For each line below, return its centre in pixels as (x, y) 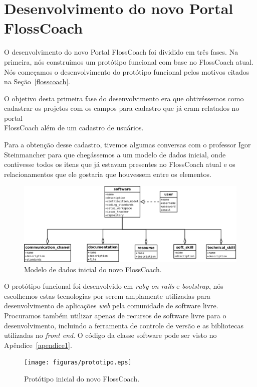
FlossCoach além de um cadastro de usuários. (74, 128)
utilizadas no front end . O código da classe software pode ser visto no (110, 335)
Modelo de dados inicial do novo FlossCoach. (93, 269)
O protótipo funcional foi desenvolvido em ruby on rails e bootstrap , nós (114, 286)
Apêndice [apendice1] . (38, 345)
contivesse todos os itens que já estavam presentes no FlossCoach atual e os (120, 164)
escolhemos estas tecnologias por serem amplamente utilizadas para (107, 296)
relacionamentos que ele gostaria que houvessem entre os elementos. (108, 174)
